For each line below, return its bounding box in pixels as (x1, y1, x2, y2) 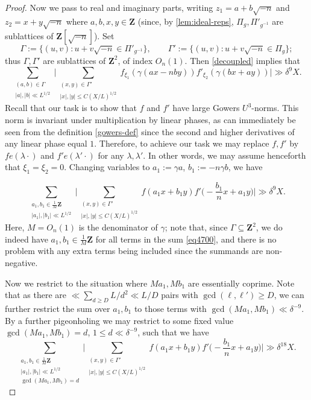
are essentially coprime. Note (187, 276, 295, 289)
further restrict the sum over (5, 302, 110, 315)
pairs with (161, 288, 198, 301)
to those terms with (134, 302, 207, 315)
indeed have (5, 232, 48, 245)
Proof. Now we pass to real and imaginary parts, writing (5, 1, 213, 13)
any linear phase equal (5, 137, 87, 150)
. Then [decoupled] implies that (184, 54, 301, 66)
